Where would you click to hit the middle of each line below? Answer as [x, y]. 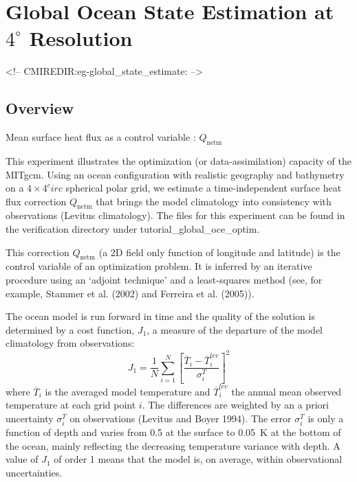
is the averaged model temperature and [128, 391]
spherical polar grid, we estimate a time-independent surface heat [204, 188]
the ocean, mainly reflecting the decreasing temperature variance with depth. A [173, 445]
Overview [40, 108]
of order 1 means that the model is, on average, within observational [198, 459]
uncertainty [30, 418]
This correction [37, 252]
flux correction [36, 201]
